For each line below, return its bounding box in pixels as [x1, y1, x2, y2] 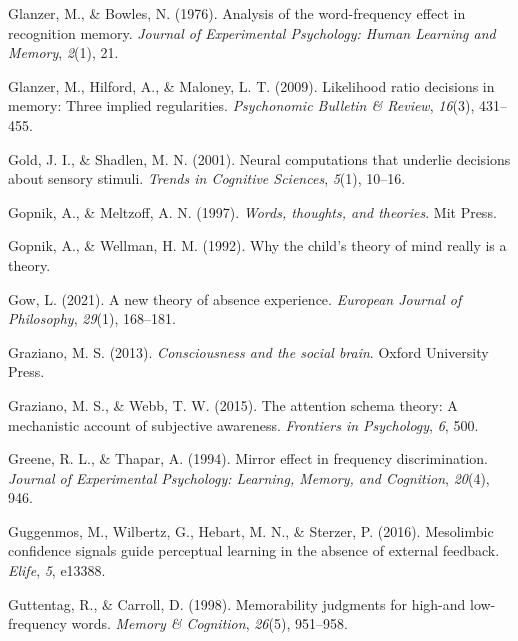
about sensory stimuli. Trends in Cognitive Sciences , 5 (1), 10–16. [8, 168, 406, 189]
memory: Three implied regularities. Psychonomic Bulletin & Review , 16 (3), [8, 95, 475, 116]
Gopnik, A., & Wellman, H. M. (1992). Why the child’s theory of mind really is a [8, 235, 507, 256]
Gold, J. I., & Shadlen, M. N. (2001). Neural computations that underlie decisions [8, 148, 511, 169]
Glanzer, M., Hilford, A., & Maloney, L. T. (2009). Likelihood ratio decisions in [8, 75, 495, 96]
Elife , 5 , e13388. [8, 560, 106, 581]
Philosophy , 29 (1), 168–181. [8, 308, 176, 329]
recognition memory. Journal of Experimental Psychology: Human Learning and [8, 22, 496, 43]
